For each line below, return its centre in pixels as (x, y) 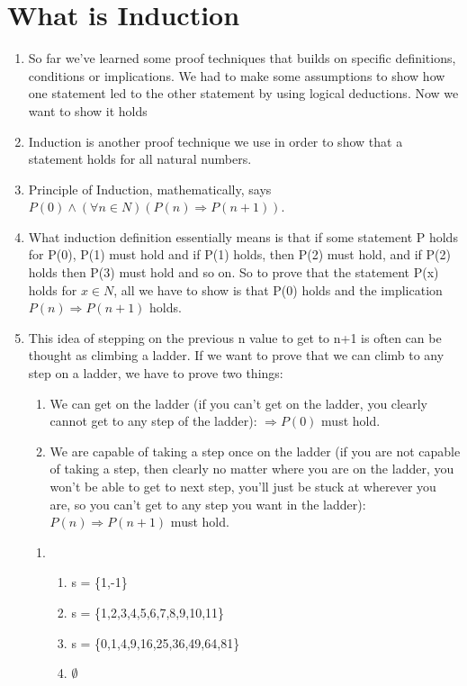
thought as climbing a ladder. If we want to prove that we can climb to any (236, 355)
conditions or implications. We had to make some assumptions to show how (237, 75)
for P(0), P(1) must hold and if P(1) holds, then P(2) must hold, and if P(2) (239, 254)
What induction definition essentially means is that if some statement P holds (243, 236)
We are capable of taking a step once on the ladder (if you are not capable (255, 451)
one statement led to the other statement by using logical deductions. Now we (243, 93)
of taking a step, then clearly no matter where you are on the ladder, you (252, 469)
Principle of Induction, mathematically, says (150, 189)
